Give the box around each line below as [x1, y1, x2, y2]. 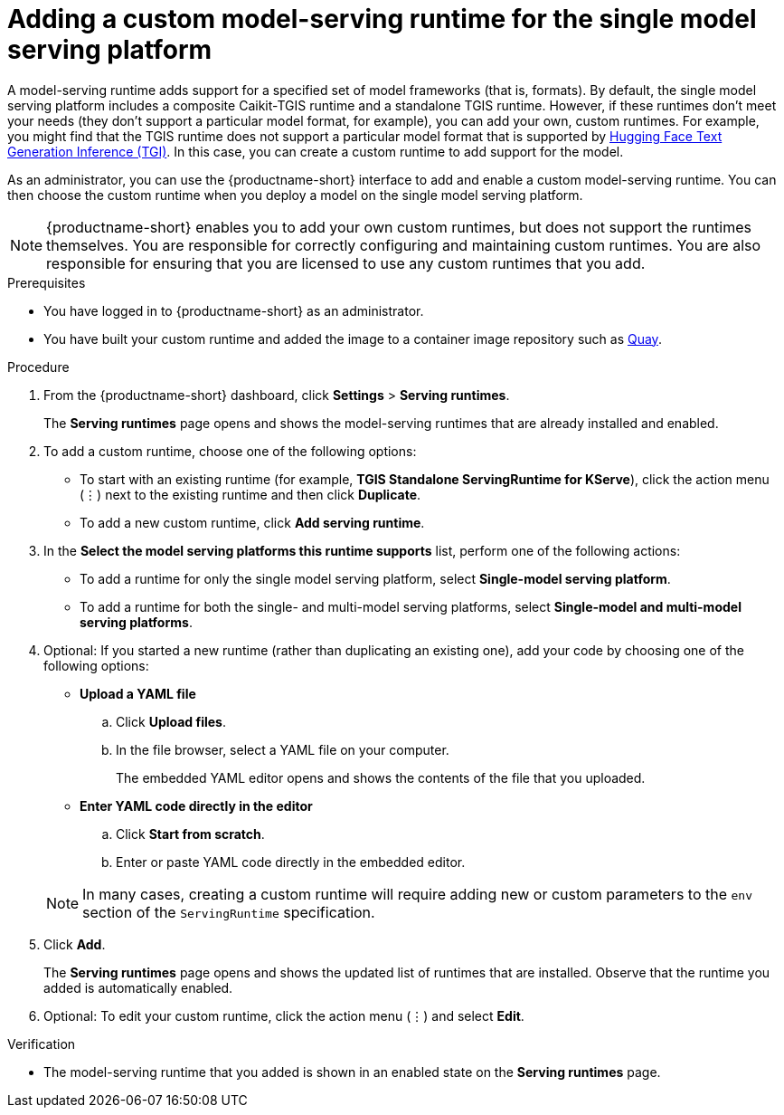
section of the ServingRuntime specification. [82, 902, 375, 921]
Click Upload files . [116, 713, 227, 729]
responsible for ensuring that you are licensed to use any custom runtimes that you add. [46, 253, 646, 272]
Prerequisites [7, 274, 86, 291]
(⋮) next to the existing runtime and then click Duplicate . [80, 486, 421, 502]
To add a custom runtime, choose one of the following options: [43, 443, 417, 459]
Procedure [7, 358, 70, 375]
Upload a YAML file [80, 685, 196, 701]
